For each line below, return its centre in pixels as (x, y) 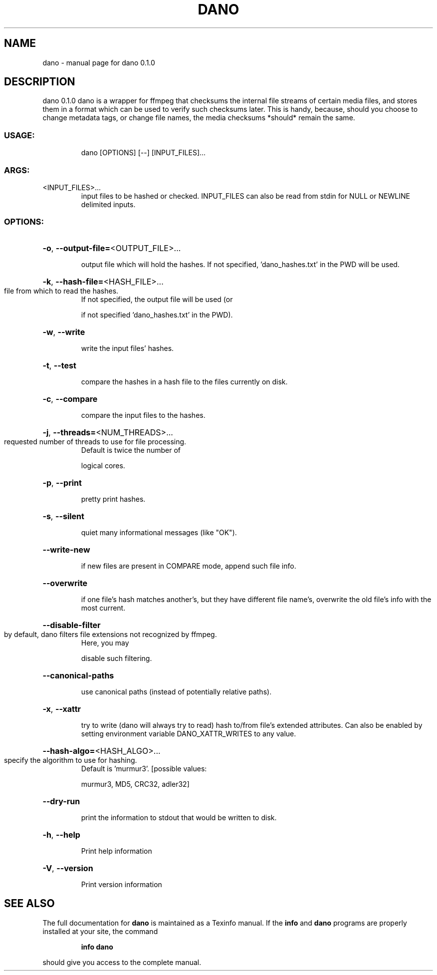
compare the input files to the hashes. (143, 415)
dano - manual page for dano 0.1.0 (99, 62)
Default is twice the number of (131, 450)
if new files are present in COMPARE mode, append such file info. (189, 566)
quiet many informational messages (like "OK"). (159, 532)
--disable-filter (72, 625)
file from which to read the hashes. (61, 291)
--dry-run (61, 801)
